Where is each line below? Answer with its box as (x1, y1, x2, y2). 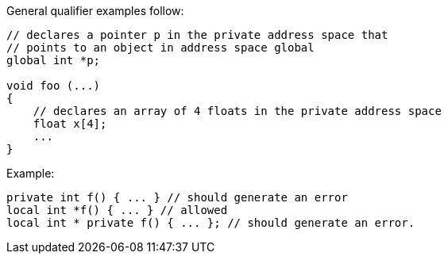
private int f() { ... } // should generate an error (6, 191, 348, 204)
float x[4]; (33, 117, 107, 130)
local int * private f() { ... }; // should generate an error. (6, 216, 415, 229)
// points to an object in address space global (6, 41, 315, 54)
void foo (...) (6, 79, 101, 92)
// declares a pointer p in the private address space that (6, 29, 388, 41)
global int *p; (6, 54, 101, 67)
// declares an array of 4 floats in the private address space (33, 105, 442, 117)
